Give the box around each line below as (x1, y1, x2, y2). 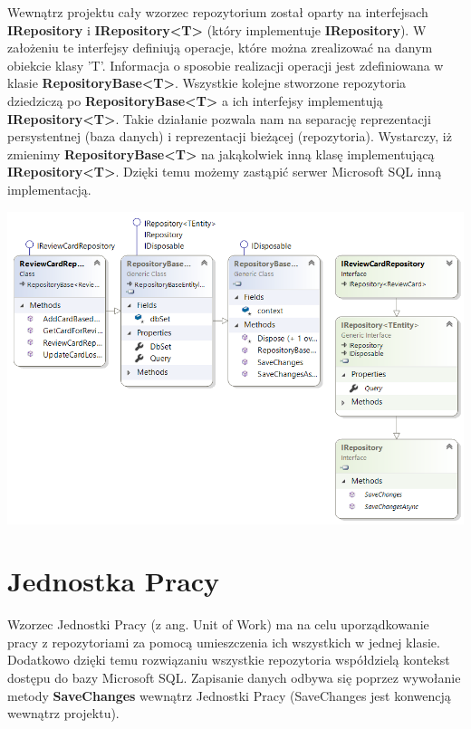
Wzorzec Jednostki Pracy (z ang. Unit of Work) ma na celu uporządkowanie (7, 615, 429, 634)
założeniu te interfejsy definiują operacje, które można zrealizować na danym (7, 38, 433, 57)
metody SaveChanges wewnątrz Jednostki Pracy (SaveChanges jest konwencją (7, 686, 451, 705)
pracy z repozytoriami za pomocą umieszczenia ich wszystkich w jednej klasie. (7, 632, 440, 651)
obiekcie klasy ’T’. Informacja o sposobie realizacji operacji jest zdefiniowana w (7, 55, 444, 74)
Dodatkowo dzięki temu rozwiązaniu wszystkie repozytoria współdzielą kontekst (7, 650, 450, 669)
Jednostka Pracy (7, 562, 220, 600)
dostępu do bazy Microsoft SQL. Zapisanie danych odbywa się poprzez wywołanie (7, 668, 461, 687)
